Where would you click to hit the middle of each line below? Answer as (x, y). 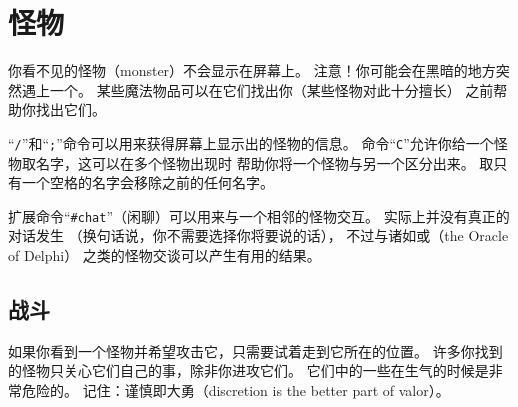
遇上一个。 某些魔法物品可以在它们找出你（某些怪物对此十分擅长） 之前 (257, 89)
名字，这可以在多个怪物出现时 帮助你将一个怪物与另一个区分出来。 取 (264, 162)
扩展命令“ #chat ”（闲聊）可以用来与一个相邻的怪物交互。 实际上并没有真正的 (259, 215)
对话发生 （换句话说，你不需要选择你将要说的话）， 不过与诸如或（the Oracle (258, 235)
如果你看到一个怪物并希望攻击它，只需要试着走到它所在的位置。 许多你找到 (255, 350)
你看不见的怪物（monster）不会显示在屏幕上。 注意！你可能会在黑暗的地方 (252, 70)
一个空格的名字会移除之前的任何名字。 (147, 182)
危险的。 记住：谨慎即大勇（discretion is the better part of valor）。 (235, 389)
